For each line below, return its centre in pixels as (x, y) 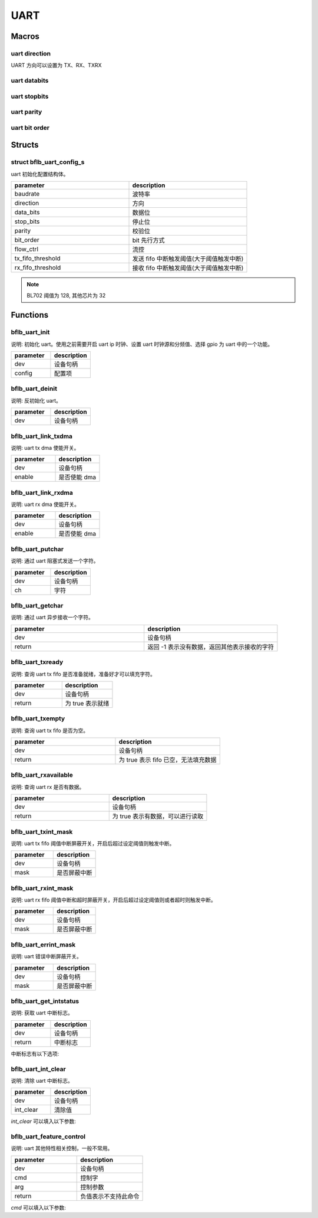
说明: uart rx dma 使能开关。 (45, 504)
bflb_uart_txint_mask (42, 831)
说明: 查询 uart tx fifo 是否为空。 (49, 730)
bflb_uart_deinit (34, 388)
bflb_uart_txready (37, 662)
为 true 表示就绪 (87, 703)
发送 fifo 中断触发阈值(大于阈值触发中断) (188, 259)
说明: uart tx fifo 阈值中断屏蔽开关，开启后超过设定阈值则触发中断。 (93, 843)
